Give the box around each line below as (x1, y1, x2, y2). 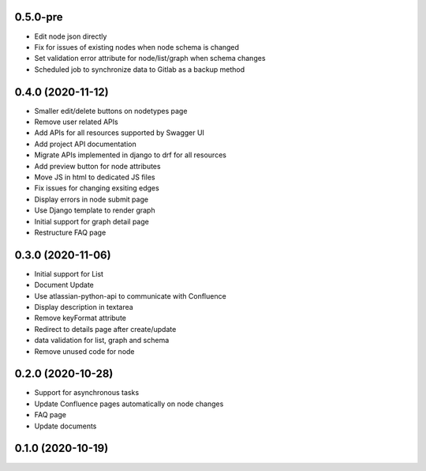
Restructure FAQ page (34, 228, 106, 237)
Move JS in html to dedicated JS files (34, 172, 155, 182)
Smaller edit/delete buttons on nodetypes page (34, 106, 188, 115)
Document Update (34, 281, 95, 290)
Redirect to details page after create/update (34, 324, 177, 333)
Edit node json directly (34, 32, 107, 41)
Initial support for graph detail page (34, 217, 149, 226)
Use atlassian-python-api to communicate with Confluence (34, 291, 226, 300)
